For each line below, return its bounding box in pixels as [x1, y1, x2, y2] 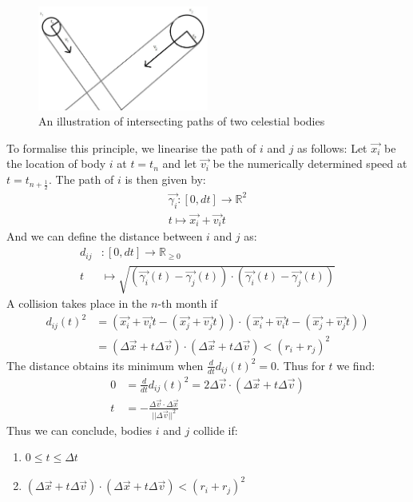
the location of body [6, 155, 106, 172]
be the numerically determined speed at [212, 155, 407, 172]
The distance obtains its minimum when [6, 357, 204, 373]
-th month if [157, 295, 218, 312]
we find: [336, 357, 375, 373]
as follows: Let [297, 139, 367, 156]
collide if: [193, 421, 238, 438]
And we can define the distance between [6, 228, 203, 245]
